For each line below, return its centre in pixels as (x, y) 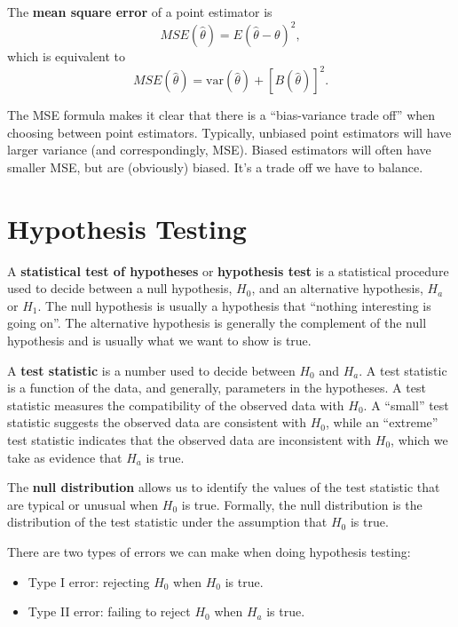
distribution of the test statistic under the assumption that (167, 522)
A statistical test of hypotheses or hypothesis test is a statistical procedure (228, 270)
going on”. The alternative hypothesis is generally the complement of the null (217, 323)
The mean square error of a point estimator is (140, 12)
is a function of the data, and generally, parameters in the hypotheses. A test (217, 388)
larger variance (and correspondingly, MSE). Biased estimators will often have (219, 150)
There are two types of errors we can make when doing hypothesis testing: (209, 552)
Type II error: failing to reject (109, 611)
